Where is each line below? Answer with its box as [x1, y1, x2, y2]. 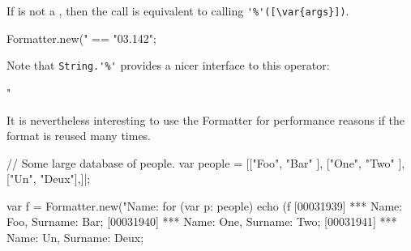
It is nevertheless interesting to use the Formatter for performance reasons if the [6, 111, 405, 128]
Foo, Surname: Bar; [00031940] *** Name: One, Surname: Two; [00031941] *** [6, 213, 397, 230]
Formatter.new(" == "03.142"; [6, 29, 156, 46]
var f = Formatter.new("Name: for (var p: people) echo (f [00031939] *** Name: [6, 197, 403, 214]
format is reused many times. [6, 127, 152, 144]
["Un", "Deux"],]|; [6, 170, 91, 187]
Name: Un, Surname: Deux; [6, 229, 144, 246]
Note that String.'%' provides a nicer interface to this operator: [6, 57, 330, 74]
